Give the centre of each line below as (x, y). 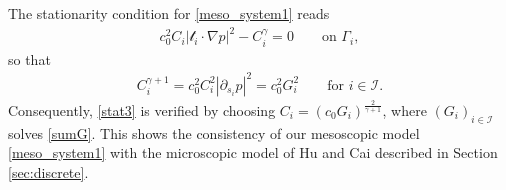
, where (404, 110)
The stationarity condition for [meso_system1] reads (169, 13)
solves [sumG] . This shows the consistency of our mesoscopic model (214, 132)
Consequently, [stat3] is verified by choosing (142, 110)
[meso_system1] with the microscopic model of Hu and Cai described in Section (253, 152)
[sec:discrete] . (48, 172)
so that (29, 58)
